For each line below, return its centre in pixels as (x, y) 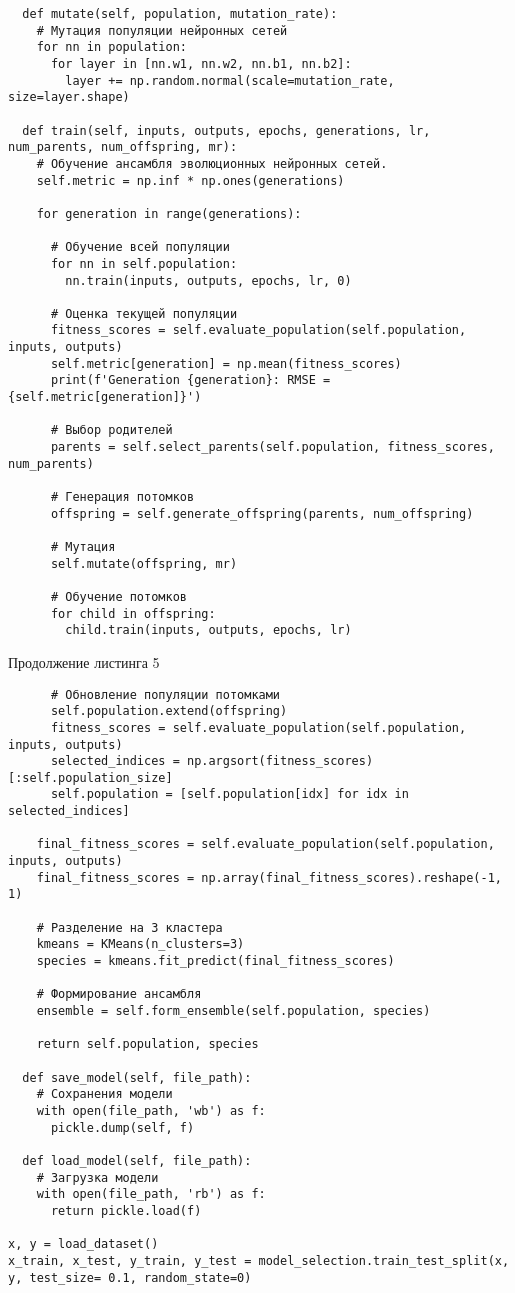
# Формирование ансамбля (119, 994)
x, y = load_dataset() (83, 1244)
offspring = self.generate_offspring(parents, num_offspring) (262, 513)
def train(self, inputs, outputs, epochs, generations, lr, (226, 130)
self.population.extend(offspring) (169, 711)
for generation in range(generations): (169, 213)
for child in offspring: (133, 613)
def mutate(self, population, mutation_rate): (180, 14)
